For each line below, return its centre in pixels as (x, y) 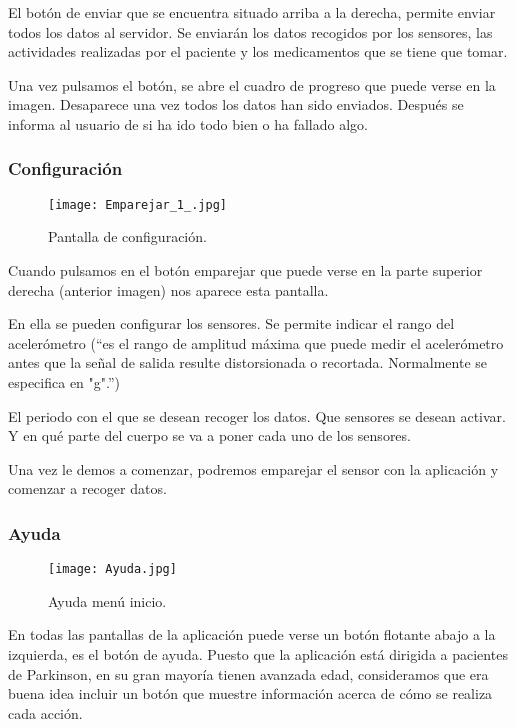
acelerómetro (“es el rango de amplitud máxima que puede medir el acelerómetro (256, 342)
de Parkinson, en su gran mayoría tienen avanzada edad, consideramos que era (248, 673)
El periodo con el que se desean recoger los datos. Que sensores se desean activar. (257, 415)
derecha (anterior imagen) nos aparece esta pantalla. (168, 289)
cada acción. (45, 712)
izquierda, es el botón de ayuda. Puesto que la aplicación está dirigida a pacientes (258, 654)
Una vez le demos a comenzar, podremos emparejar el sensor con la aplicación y (253, 468)
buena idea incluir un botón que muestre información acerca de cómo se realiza (250, 693)
